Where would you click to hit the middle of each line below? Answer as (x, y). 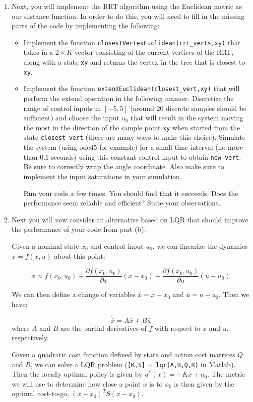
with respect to (178, 328)
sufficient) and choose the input (71, 118)
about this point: (79, 255)
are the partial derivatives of (103, 328)
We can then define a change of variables (74, 294)
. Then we (234, 294)
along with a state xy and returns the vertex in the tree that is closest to (134, 62)
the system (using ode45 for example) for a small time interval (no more (133, 147)
